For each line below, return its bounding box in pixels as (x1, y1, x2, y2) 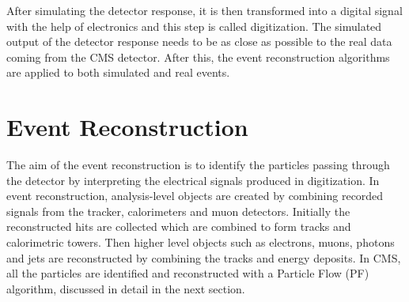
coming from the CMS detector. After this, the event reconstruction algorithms (6, 48, 390, 65)
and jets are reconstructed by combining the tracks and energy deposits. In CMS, (6, 249, 401, 266)
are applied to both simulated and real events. (6, 64, 230, 81)
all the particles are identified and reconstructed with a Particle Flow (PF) (6, 265, 369, 281)
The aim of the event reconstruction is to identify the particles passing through (6, 157, 390, 173)
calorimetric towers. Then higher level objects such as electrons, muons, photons (6, 234, 395, 251)
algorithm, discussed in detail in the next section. (6, 280, 245, 296)
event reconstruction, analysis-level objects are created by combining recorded (6, 187, 384, 204)
